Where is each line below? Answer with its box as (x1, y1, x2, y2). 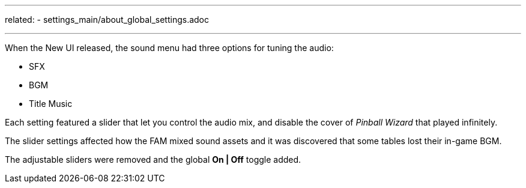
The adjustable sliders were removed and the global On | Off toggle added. (5, 154, 301, 165)
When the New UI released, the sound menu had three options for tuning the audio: (5, 43, 334, 53)
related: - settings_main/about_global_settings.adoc (5, 14, 210, 25)
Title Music (29, 99, 73, 109)
